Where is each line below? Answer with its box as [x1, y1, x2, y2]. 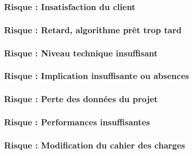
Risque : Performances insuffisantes [4, 116, 150, 128]
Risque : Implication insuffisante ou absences [4, 69, 189, 82]
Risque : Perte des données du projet [4, 93, 158, 105]
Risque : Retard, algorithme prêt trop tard [4, 23, 182, 36]
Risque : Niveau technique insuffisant [4, 46, 158, 59]
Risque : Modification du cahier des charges [4, 138, 185, 151]
